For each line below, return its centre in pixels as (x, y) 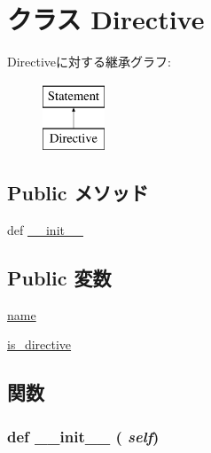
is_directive (39, 344)
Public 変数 (59, 278)
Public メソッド (78, 193)
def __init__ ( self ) (83, 436)
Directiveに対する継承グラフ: (89, 62)
